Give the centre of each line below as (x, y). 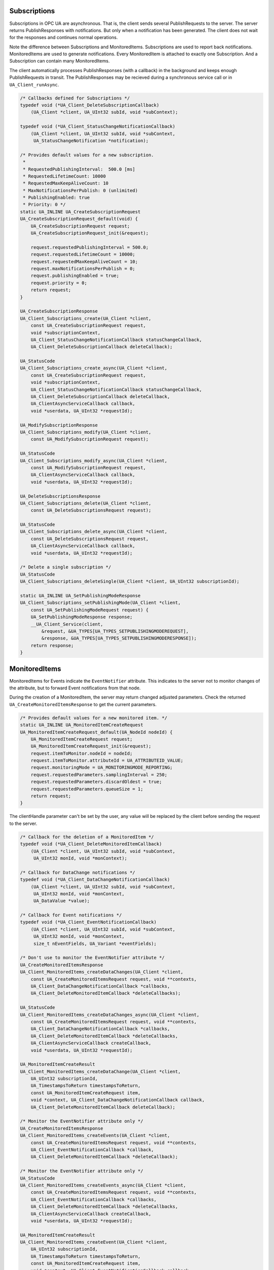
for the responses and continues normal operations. (64, 38)
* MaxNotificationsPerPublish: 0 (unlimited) (80, 190)
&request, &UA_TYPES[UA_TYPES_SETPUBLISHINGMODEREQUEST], (115, 631)
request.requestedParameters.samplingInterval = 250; (99, 774)
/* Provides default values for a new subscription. (87, 155)
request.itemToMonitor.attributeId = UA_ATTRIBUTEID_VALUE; (107, 760)
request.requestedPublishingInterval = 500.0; (90, 247)
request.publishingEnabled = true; (75, 276)
